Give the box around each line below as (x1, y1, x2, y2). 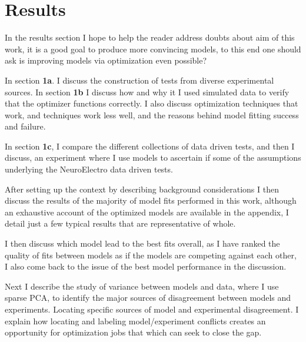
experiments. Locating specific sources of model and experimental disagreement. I (5, 303, 299, 315)
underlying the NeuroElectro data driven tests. (5, 163, 173, 175)
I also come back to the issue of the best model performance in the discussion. (5, 260, 287, 273)
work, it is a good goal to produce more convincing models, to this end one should (5, 42, 301, 55)
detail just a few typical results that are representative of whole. (5, 217, 236, 230)
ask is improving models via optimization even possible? (5, 54, 207, 67)
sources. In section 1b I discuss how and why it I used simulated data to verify (5, 85, 290, 98)
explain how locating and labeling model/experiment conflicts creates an (5, 314, 266, 327)
